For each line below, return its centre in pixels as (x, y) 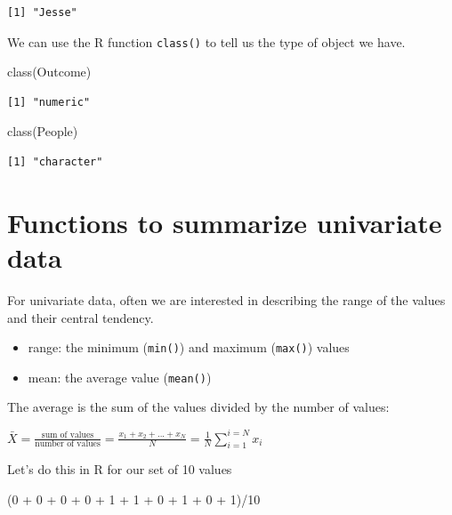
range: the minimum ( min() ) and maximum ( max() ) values (189, 347)
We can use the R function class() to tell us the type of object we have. (206, 41)
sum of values (68, 435)
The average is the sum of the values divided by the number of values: (198, 407)
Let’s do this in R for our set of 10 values (120, 469)
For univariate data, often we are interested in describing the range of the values (226, 299)
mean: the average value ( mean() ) (120, 377)
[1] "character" (55, 162)
